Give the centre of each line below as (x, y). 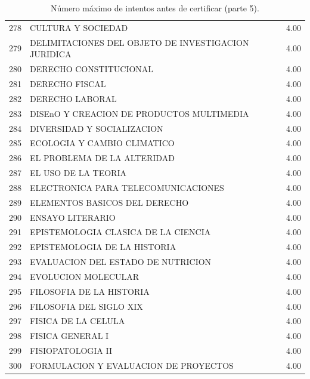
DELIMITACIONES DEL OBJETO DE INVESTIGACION (139, 42)
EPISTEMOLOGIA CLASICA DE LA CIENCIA (120, 232)
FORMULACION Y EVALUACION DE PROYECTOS (132, 365)
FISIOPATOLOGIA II (71, 351)
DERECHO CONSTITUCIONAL (92, 69)
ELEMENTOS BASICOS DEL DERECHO (109, 202)
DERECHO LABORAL (73, 98)
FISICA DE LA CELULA (77, 321)
